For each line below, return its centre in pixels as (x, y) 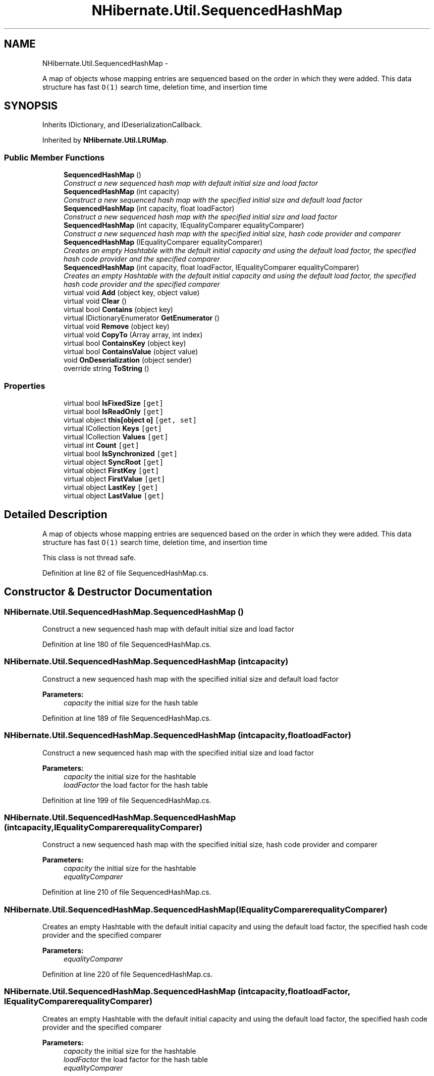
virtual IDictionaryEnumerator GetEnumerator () (142, 318)
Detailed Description (56, 515)
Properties (25, 386)
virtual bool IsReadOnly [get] (114, 411)
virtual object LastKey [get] (111, 487)
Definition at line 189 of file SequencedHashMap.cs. (127, 718)
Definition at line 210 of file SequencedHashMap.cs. (127, 892)
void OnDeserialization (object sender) (128, 360)
